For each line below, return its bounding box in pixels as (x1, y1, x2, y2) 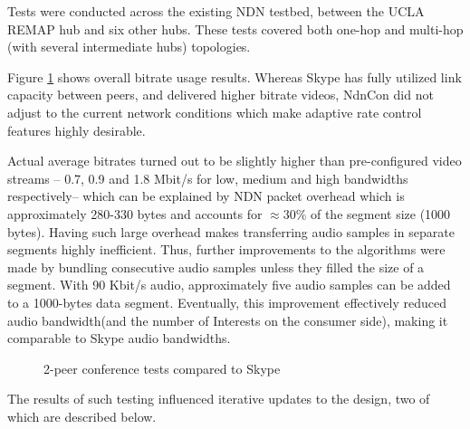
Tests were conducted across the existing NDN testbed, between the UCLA (7, 2, 425, 20)
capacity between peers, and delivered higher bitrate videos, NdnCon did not (7, 85, 434, 104)
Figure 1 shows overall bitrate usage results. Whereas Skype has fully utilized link (7, 67, 462, 86)
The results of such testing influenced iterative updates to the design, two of (7, 389, 430, 408)
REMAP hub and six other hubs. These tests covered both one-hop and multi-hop (7, 19, 464, 38)
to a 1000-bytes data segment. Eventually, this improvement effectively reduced (7, 292, 447, 311)
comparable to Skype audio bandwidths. (7, 329, 231, 348)
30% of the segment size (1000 (283, 204, 451, 223)
